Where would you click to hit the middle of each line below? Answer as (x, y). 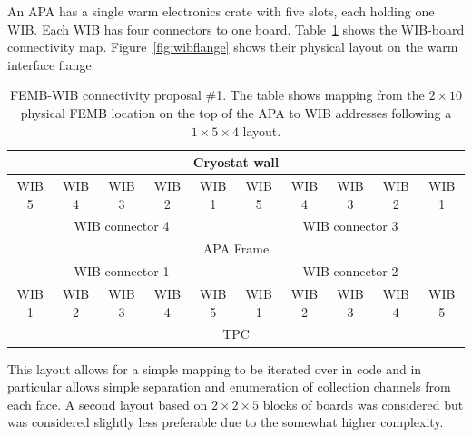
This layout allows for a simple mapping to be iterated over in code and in (215, 368)
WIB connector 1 (122, 271)
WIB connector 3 (350, 226)
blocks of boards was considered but (363, 404)
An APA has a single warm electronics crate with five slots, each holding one (221, 11)
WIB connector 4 (122, 226)
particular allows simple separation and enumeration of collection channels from (229, 387)
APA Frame (236, 248)
